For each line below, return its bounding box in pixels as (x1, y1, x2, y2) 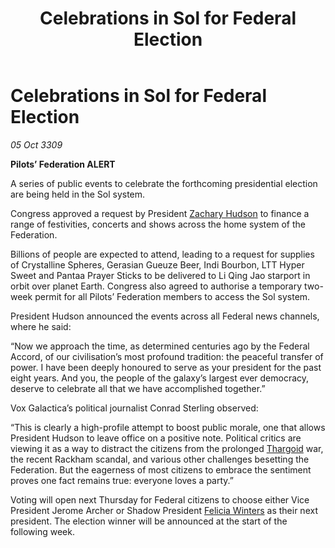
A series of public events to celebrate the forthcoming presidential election (10, 177, 318, 189)
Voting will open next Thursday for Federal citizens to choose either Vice (10, 493, 310, 506)
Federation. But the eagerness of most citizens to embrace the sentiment (10, 463, 312, 476)
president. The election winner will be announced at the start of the (10, 515, 288, 527)
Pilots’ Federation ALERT (10, 158, 116, 170)
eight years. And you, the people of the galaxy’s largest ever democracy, (10, 372, 310, 384)
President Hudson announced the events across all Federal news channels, (10, 310, 320, 322)
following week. (10, 525, 75, 537)
